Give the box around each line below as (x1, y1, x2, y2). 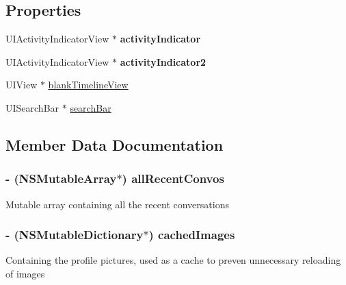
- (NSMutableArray (5, 170, 117, 187)
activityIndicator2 (120, 54, 207, 69)
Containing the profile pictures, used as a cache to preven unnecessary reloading (5, 253, 341, 267)
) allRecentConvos (122, 170, 224, 187)
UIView (5, 77, 38, 92)
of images (5, 266, 45, 280)
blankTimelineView (48, 77, 129, 92)
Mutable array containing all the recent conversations (5, 197, 229, 211)
